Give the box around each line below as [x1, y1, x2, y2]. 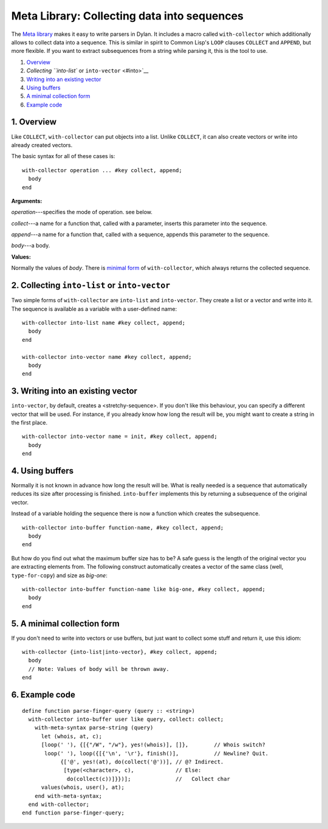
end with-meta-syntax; [34, 793, 103, 799]
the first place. [11, 418, 48, 426]
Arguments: [11, 197, 43, 204]
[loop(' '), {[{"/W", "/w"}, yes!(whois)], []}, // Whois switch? [41, 741, 265, 748]
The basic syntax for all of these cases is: [11, 153, 115, 160]
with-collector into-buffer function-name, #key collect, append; [22, 524, 224, 531]
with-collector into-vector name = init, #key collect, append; [22, 433, 218, 440]
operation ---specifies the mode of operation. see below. [11, 209, 153, 216]
